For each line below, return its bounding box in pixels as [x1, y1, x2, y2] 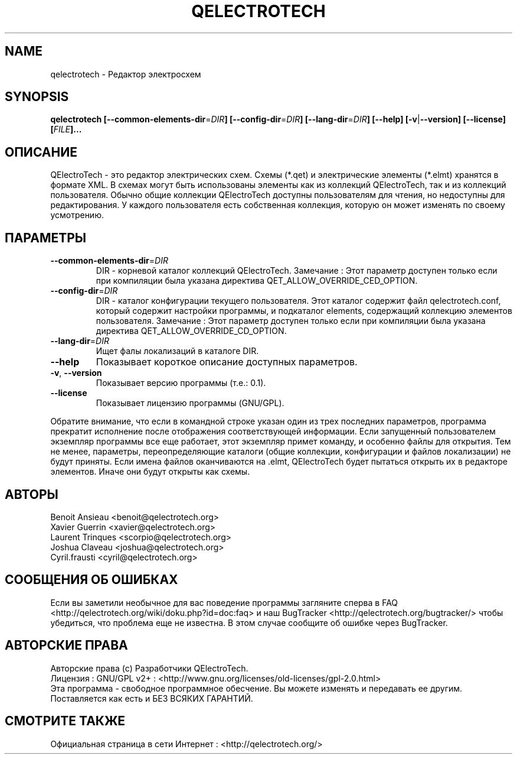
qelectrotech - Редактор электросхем [50, 69, 201, 79]
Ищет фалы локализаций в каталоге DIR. [96, 346, 259, 356]
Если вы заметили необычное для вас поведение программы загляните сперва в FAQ [50, 597, 398, 608]
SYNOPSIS [5, 89, 69, 105]
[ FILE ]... [50, 124, 82, 135]
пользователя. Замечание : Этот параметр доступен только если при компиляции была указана [96, 316, 486, 326]
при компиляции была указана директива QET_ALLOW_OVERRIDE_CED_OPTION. [96, 275, 418, 286]
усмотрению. [50, 210, 104, 220]
